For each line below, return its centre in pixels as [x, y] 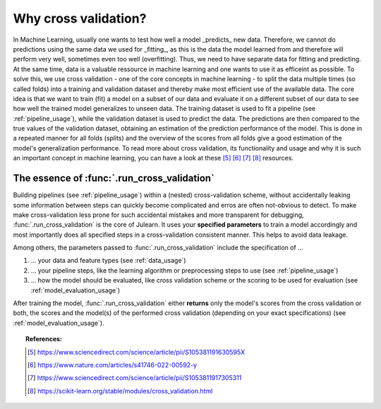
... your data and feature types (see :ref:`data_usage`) [108, 261]
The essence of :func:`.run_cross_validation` [114, 178]
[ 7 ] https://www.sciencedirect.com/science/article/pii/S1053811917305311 [134, 378]
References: [44, 339]
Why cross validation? [80, 18]
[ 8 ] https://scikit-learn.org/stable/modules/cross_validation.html [120, 391]
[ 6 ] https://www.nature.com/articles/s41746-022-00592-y [112, 365]
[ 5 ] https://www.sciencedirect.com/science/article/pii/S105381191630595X [136, 352]
